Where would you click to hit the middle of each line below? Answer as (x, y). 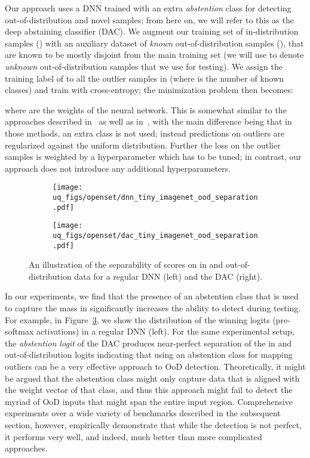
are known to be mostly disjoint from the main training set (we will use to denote (154, 55)
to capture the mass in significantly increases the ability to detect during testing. (153, 308)
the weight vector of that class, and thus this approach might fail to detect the (149, 390)
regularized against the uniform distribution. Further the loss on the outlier (143, 145)
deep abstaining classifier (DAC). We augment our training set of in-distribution (152, 31)
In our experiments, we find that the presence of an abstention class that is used (152, 296)
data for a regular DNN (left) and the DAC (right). (168, 276)
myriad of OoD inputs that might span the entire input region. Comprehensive (149, 401)
